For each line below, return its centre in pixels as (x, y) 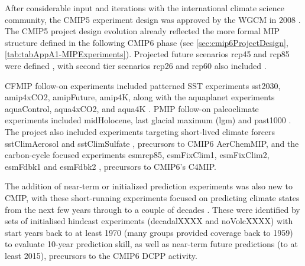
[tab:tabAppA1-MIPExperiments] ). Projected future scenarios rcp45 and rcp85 (147, 54)
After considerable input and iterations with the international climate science (145, 8)
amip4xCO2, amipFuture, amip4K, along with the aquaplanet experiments (140, 97)
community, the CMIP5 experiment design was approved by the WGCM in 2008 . (153, 19)
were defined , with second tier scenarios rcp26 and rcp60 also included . (136, 65)
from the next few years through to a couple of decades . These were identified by (152, 209)
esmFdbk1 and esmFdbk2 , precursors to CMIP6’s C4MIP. (111, 166)
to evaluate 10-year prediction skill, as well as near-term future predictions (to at (151, 244)
